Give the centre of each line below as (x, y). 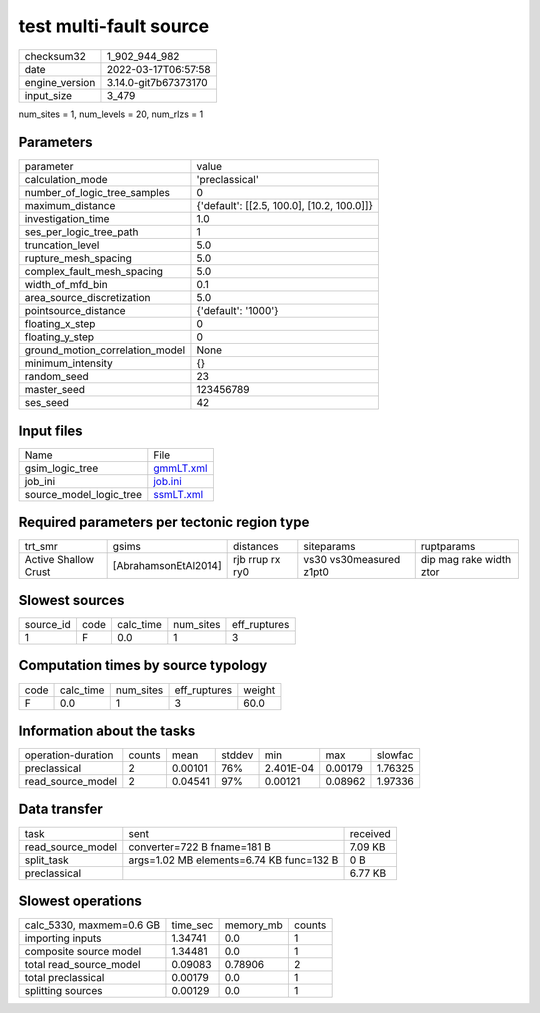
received (370, 833)
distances (256, 547)
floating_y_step (59, 337)
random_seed (56, 377)
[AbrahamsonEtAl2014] (167, 566)
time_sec (192, 925)
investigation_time (67, 219)
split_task (46, 860)
